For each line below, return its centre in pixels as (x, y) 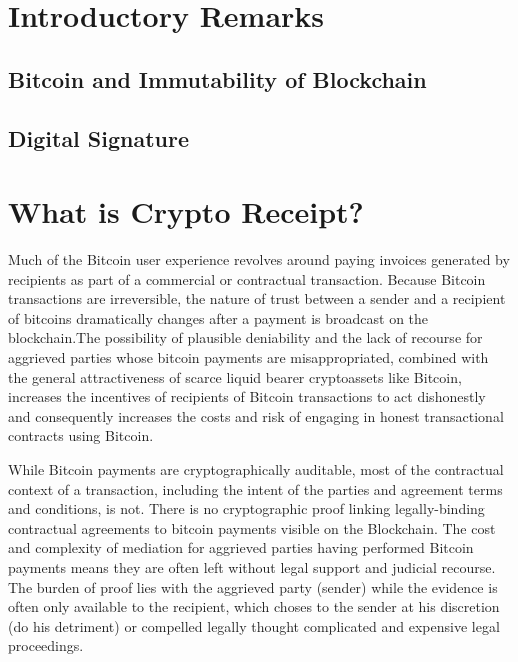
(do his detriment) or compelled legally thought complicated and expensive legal (254, 625)
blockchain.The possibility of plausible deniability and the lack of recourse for (245, 337)
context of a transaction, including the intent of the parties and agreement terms (255, 488)
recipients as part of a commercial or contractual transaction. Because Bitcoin (247, 278)
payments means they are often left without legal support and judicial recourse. (252, 566)
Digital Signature (99, 137)
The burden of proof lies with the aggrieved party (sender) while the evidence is (253, 586)
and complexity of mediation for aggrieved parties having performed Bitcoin (241, 547)
